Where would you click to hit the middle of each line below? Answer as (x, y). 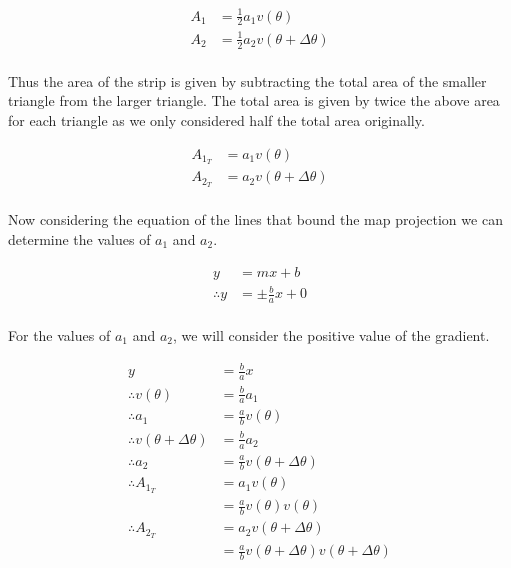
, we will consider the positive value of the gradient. (331, 335)
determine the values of (79, 238)
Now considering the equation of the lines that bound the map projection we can (255, 219)
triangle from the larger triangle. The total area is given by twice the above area (254, 100)
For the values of (59, 335)
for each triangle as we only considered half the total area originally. (216, 119)
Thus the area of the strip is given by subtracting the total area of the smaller (247, 80)
